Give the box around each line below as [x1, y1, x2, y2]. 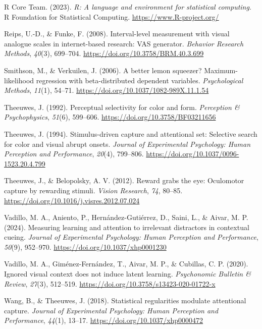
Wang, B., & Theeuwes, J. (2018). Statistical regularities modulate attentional [4, 295, 246, 306]
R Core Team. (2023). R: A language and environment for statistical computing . [4, 2, 251, 12]
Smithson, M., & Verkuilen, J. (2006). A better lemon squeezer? [4, 65, 202, 75]
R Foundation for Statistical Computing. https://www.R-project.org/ [4, 11, 219, 22]
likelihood [4, 75, 34, 85]
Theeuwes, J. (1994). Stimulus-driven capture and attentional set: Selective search [4, 128, 257, 139]
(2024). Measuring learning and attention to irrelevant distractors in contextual [4, 222, 249, 232]
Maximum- [204, 65, 238, 75]
